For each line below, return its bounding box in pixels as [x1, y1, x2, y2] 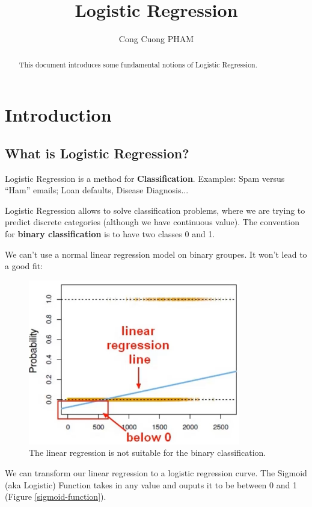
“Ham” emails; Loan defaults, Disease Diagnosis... [5, 184, 189, 196]
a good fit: [5, 260, 43, 272]
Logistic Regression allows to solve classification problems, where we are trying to [5, 204, 305, 216]
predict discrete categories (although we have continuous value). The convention [5, 216, 299, 228]
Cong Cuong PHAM [118, 33, 194, 45]
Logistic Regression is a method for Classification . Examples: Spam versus [5, 172, 285, 184]
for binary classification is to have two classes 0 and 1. [5, 227, 215, 240]
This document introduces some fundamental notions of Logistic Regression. [19, 59, 258, 69]
